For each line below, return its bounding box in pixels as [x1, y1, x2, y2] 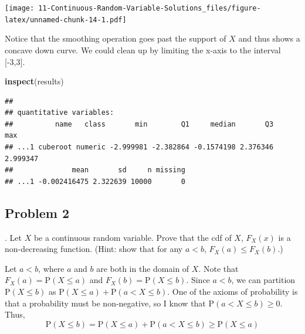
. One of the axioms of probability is [167, 285, 298, 298]
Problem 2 [5, 203, 69, 221]
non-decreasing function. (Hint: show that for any [5, 243, 183, 255]
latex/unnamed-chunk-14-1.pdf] [5, 15, 127, 24]
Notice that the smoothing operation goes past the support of [5, 32, 226, 45]
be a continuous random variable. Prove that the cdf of [33, 231, 232, 243]
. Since [186, 274, 210, 286]
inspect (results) [5, 75, 64, 87]
